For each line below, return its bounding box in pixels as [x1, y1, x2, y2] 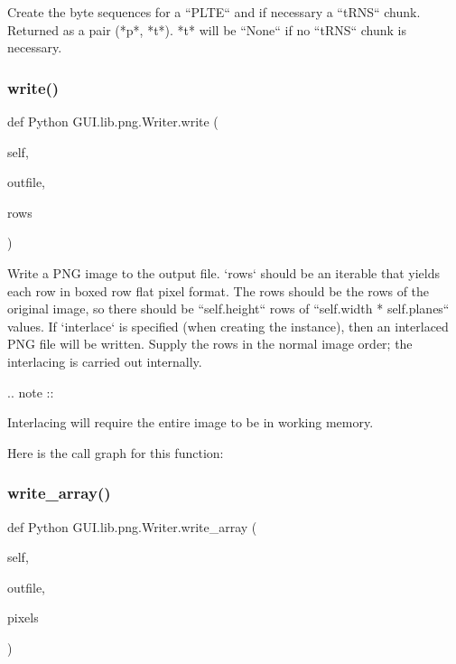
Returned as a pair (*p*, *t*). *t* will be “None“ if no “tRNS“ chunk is [7, 20, 407, 39]
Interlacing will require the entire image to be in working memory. [7, 413, 374, 432]
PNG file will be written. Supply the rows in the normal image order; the [7, 334, 413, 353]
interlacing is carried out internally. [7, 351, 202, 370]
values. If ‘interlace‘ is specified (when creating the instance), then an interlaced [7, 316, 449, 335]
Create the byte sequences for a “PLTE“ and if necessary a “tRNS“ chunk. [7, 3, 421, 21]
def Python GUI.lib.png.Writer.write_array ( [7, 517, 257, 536]
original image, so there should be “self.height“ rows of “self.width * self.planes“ [7, 299, 450, 318]
